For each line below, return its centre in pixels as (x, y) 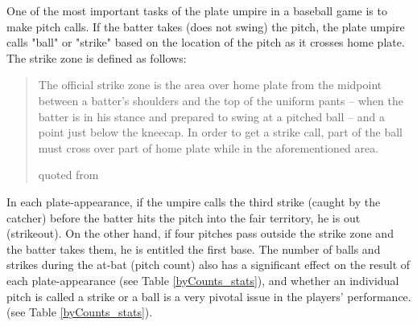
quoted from (68, 175)
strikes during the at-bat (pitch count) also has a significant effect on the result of (208, 265)
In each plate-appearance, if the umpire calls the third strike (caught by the (194, 201)
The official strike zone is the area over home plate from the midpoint (210, 85)
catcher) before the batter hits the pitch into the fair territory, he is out (184, 217)
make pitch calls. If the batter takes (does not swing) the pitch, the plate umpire (206, 26)
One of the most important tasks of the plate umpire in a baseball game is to (197, 10)
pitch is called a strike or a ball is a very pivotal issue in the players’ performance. (209, 296)
